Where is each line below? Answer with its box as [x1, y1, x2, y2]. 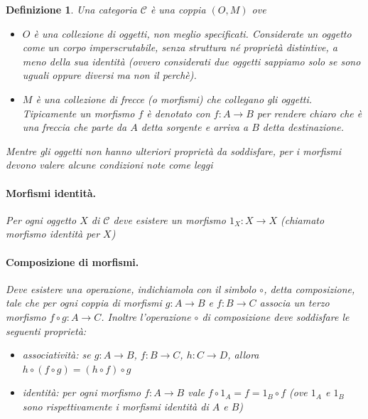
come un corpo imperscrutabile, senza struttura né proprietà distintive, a [22, 40, 337, 55]
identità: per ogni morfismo [22, 385, 141, 400]
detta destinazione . [262, 120, 344, 134]
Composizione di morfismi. [6, 254, 139, 269]
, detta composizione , [264, 281, 355, 296]
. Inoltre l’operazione [101, 309, 191, 324]
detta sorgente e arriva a [141, 120, 249, 134]
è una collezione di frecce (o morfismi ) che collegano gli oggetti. [36, 91, 313, 106]
